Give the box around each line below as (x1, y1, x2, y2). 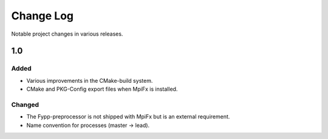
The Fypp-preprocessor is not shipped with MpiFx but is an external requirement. (26, 113, 230, 120)
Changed (11, 100, 39, 109)
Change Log (11, 9, 74, 22)
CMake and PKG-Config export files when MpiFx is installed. (26, 85, 178, 93)
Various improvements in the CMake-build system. (26, 77, 153, 84)
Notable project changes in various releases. (11, 30, 123, 37)
